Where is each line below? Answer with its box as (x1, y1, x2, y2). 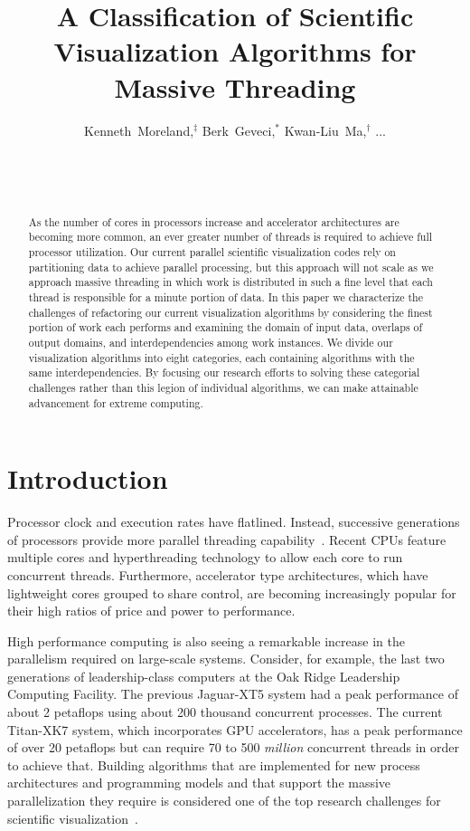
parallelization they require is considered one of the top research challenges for (7, 791, 441, 810)
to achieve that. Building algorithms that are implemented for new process (7, 755, 420, 774)
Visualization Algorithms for (53, 33, 417, 70)
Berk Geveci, (202, 120, 276, 139)
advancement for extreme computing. (28, 395, 203, 410)
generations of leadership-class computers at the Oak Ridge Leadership (7, 666, 400, 685)
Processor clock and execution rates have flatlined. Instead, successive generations (7, 512, 460, 531)
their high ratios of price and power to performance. (7, 601, 296, 620)
